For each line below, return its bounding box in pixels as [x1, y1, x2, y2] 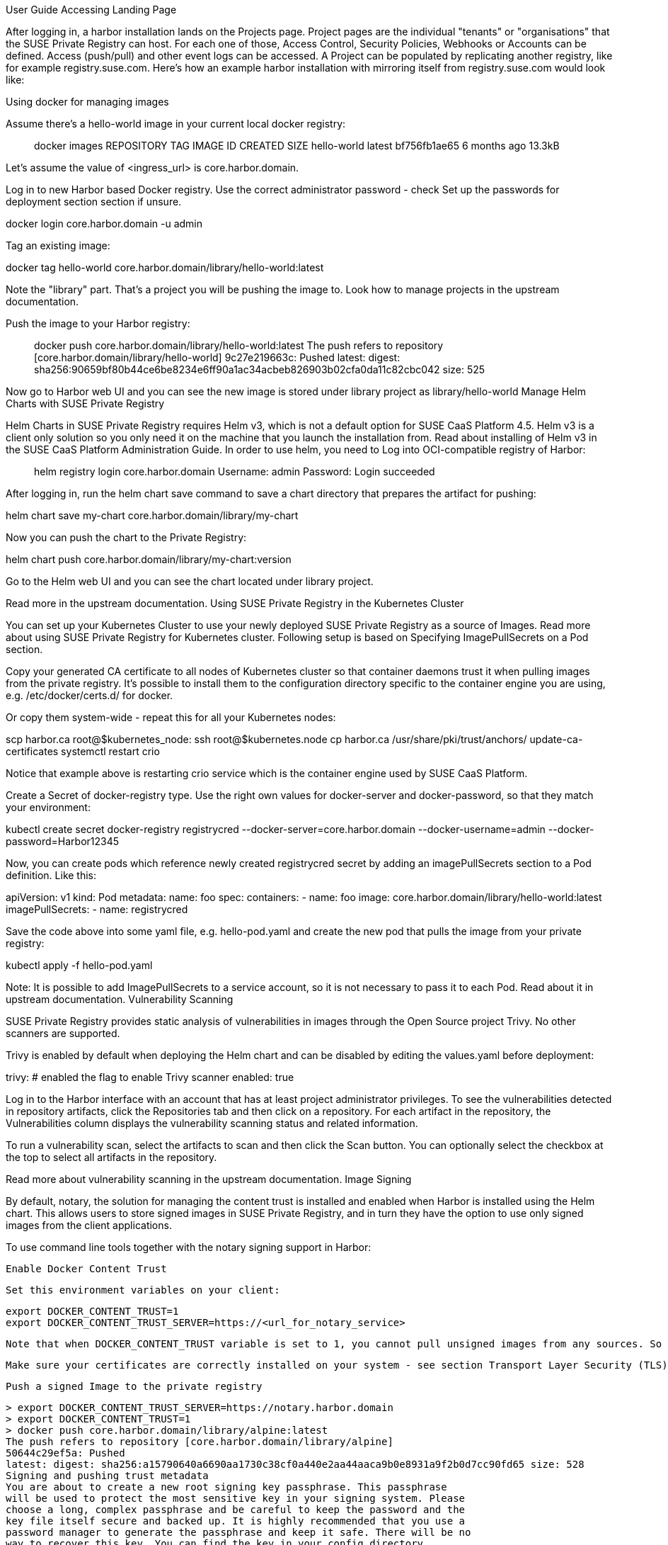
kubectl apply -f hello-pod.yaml [6, 959, 153, 971]
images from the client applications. [6, 1219, 172, 1231]
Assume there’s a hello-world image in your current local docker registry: [6, 118, 346, 130]
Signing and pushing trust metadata [6, 1470, 209, 1481]
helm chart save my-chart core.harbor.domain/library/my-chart [6, 509, 299, 521]
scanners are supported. [6, 1027, 120, 1039]
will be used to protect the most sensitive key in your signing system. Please [6, 1493, 466, 1504]
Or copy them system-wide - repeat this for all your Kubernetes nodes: [6, 711, 336, 723]
